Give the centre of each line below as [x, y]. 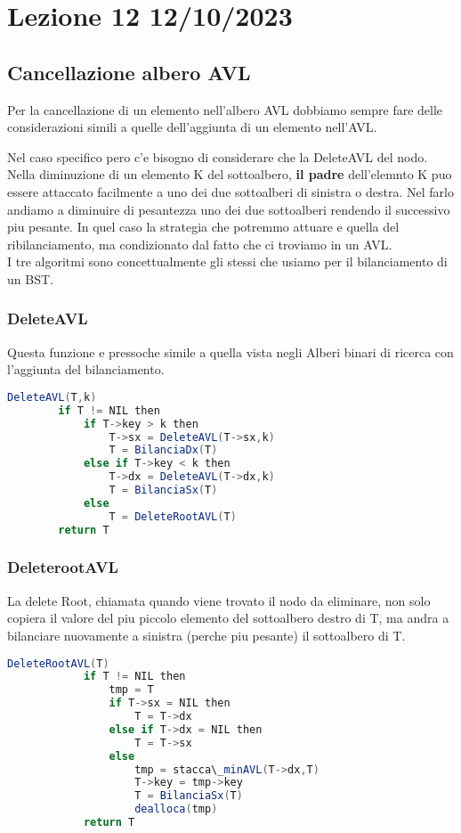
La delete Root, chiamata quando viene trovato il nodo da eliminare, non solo [219, 600]
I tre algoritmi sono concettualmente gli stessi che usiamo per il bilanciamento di [227, 261]
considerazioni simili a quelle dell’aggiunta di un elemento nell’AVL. [192, 127]
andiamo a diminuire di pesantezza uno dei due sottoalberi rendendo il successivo [229, 209]
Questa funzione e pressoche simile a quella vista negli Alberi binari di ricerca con [230, 351]
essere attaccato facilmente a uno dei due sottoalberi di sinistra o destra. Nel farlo [230, 191]
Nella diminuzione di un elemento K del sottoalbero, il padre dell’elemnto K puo [230, 174]
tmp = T [131, 690]
